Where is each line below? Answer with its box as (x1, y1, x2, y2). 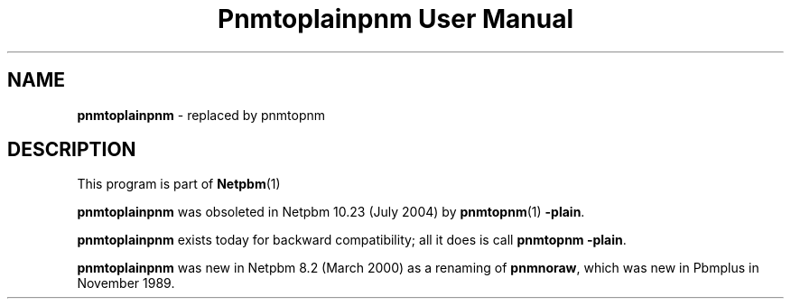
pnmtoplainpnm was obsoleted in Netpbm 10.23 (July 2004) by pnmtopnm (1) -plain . (77, 204, 585, 220)
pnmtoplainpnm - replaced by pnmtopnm (77, 107, 326, 123)
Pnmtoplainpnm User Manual (218, 4, 573, 34)
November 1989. (77, 275, 175, 292)
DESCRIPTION (7, 138, 136, 162)
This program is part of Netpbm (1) (77, 176, 281, 192)
